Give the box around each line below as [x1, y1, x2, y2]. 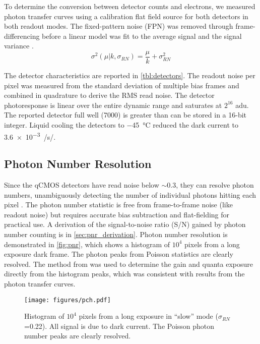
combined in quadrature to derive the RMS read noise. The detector [4, 90, 215, 100]
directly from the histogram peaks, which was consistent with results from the [4, 268, 245, 279]
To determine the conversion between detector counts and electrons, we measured [4, 1, 255, 11]
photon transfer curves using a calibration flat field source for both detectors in [4, 11, 248, 21]
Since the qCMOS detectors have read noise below [4, 180, 159, 190]
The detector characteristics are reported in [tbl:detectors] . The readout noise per [4, 70, 255, 81]
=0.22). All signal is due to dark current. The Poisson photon [24, 320, 215, 331]
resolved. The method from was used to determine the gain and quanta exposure [4, 258, 253, 269]
